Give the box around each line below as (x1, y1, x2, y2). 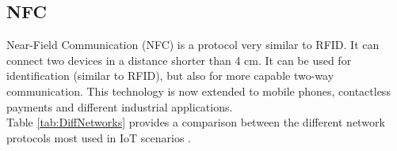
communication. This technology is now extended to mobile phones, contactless (6, 82, 391, 99)
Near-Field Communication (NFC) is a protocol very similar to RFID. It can (6, 36, 380, 53)
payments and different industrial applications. (6, 98, 233, 115)
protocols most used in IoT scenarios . (6, 129, 192, 145)
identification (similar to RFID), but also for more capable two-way (6, 67, 334, 84)
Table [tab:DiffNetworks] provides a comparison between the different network (6, 114, 385, 130)
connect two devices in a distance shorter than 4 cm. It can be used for (6, 51, 352, 68)
